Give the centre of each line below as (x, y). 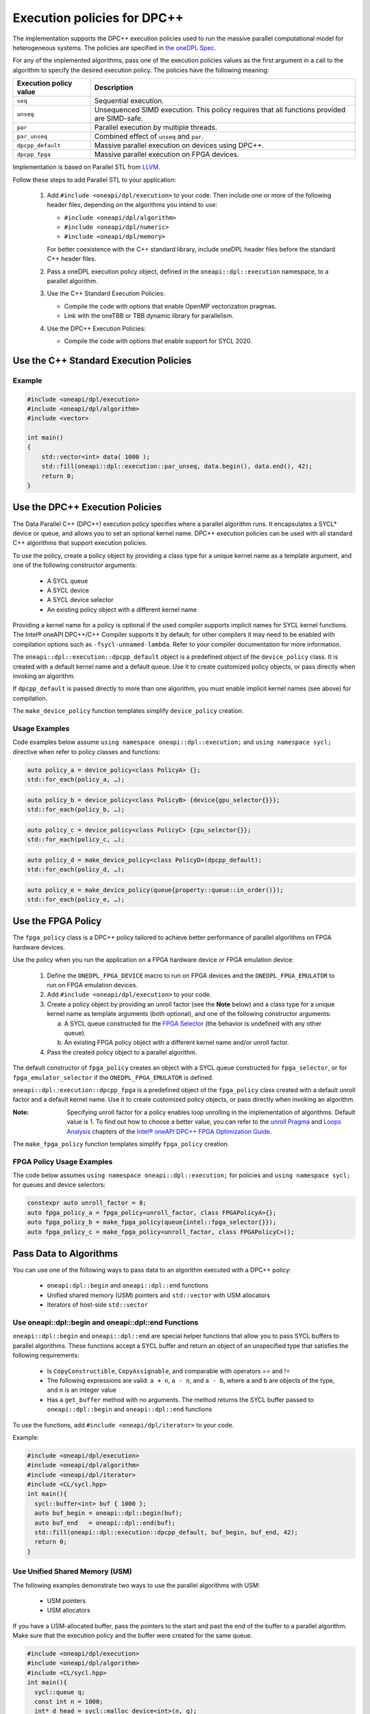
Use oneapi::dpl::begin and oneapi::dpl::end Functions (106, 1323)
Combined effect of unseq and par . (149, 136)
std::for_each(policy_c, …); (76, 840)
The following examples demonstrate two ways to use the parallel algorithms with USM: (136, 1585)
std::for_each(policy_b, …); (76, 810)
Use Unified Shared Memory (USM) (72, 1571)
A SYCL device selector (80, 600)
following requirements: (46, 1355)
